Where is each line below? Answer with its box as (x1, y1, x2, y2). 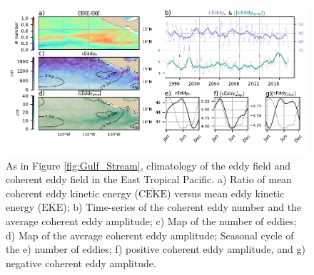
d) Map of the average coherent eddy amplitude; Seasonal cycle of (6, 227, 294, 242)
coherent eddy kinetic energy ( (6, 185, 138, 200)
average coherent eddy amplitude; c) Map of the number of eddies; (6, 214, 297, 229)
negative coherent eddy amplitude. (6, 255, 156, 270)
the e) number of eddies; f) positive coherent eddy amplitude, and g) (6, 242, 305, 256)
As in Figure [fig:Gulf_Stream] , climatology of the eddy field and (6, 157, 291, 172)
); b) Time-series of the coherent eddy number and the (63, 199, 302, 214)
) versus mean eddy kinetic (167, 185, 285, 200)
